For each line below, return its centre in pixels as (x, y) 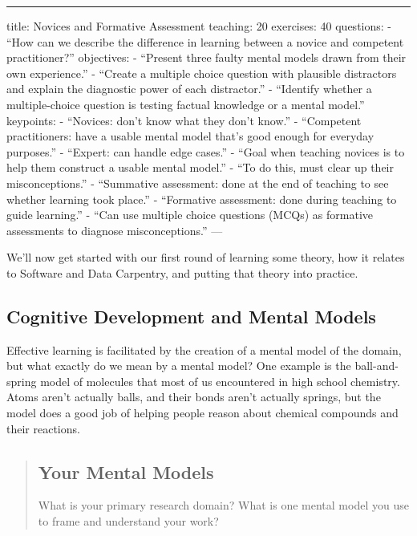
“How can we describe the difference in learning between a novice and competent (205, 41)
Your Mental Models (126, 471)
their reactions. (43, 428)
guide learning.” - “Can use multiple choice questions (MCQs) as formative (190, 215)
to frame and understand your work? (128, 521)
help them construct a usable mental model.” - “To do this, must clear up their (200, 167)
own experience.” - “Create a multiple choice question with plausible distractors (202, 73)
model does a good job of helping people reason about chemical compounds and (202, 413)
